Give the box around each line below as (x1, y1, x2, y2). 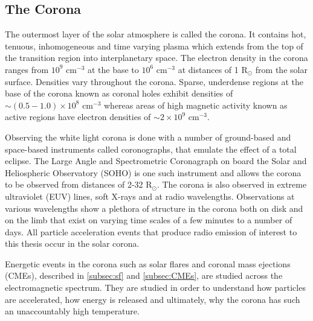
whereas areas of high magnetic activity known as (104, 98, 288, 111)
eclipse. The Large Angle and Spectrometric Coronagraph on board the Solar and (5, 154, 307, 167)
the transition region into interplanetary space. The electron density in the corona (5, 51, 308, 64)
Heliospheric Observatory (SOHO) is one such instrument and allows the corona (5, 166, 302, 179)
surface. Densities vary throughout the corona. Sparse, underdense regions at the (5, 75, 304, 87)
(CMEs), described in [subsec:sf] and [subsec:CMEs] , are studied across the (5, 269, 283, 282)
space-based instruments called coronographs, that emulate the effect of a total (5, 142, 297, 155)
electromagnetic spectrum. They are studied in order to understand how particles (5, 281, 306, 294)
